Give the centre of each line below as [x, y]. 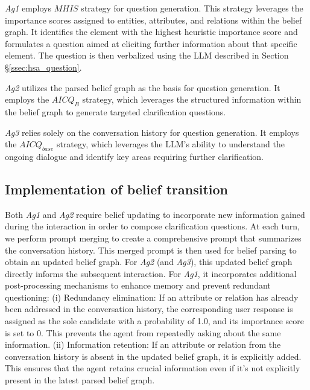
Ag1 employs [28, 8]
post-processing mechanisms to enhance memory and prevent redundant [138, 285]
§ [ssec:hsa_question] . [43, 67]
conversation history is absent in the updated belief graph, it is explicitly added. [153, 356]
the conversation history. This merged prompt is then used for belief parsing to [151, 250]
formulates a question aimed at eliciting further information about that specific [151, 43]
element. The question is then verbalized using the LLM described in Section [147, 55]
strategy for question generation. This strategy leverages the [192, 8]
